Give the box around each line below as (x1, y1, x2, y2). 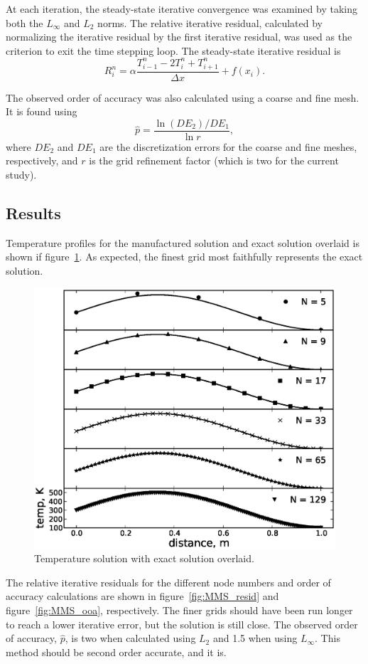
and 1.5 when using (212, 631, 298, 645)
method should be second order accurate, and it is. (6, 644, 227, 659)
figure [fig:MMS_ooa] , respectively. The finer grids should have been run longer (6, 603, 353, 617)
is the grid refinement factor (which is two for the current (89, 153, 339, 168)
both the (6, 15, 43, 30)
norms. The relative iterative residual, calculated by (97, 15, 323, 30)
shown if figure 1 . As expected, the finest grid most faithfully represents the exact (6, 249, 363, 264)
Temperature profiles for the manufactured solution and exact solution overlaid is (6, 235, 359, 250)
